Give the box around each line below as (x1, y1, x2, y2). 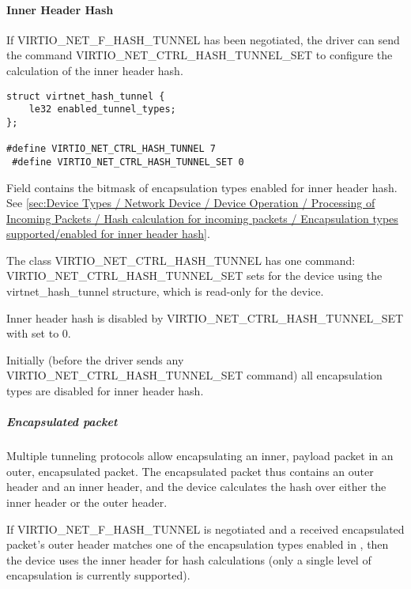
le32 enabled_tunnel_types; (28, 104, 176, 115)
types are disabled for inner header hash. (6, 383, 204, 399)
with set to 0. (6, 325, 71, 342)
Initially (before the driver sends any (6, 351, 184, 368)
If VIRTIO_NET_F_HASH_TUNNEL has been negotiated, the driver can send (6, 31, 400, 47)
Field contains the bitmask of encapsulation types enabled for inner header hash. (6, 179, 398, 195)
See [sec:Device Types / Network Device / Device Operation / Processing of (6, 194, 375, 211)
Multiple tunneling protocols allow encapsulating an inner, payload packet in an (6, 447, 394, 464)
